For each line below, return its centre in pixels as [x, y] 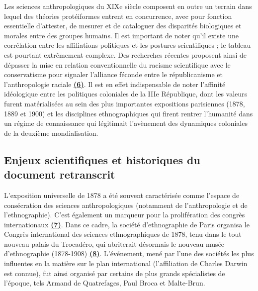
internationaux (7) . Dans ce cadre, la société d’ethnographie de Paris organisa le [127, 224]
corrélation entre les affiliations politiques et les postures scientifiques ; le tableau [128, 45]
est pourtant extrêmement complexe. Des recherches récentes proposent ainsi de [126, 54]
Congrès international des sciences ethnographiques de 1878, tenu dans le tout [123, 234]
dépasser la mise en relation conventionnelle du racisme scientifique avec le [117, 64]
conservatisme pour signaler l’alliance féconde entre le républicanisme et [113, 74]
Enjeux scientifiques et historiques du [102, 159]
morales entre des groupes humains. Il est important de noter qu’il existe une [121, 35]
